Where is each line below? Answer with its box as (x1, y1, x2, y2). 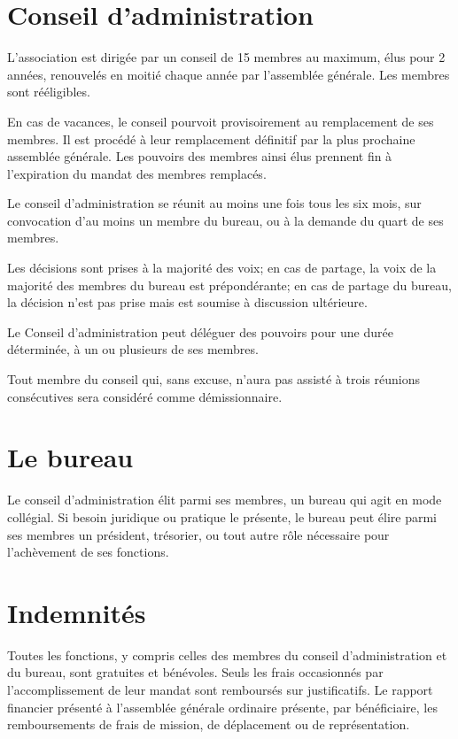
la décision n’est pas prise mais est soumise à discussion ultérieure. (7, 293, 368, 312)
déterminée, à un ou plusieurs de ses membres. (7, 340, 259, 358)
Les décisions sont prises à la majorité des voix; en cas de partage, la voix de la (7, 258, 437, 277)
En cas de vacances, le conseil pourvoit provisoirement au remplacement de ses (7, 112, 434, 130)
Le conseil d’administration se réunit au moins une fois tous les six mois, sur (7, 194, 422, 212)
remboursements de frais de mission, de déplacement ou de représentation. (7, 715, 410, 734)
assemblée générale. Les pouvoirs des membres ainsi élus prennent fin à (7, 147, 392, 166)
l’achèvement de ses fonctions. (7, 543, 169, 561)
